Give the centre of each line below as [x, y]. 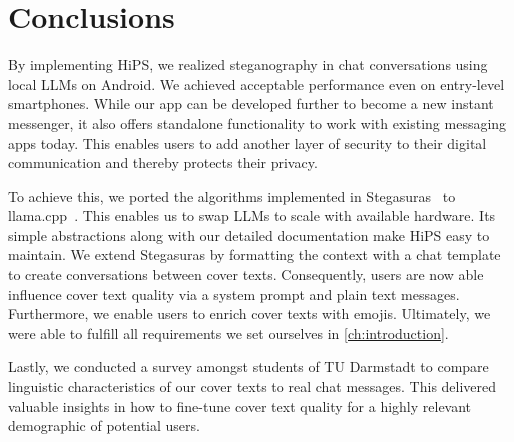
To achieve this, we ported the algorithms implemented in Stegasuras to [232, 195]
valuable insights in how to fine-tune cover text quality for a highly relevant [240, 405]
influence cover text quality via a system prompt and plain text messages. [234, 293]
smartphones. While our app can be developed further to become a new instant [251, 103]
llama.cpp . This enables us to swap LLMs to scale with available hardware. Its [252, 215]
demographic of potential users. [104, 425]
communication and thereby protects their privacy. [163, 162]
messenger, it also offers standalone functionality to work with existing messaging [257, 122]
